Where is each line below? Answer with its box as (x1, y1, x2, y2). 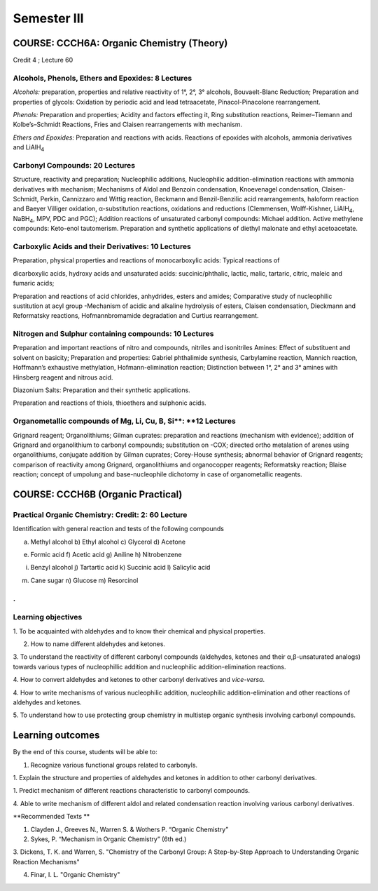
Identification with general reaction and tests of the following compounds (13, 525, 224, 533)
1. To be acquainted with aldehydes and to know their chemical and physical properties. (13, 627, 266, 635)
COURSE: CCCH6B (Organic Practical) (13, 488, 183, 500)
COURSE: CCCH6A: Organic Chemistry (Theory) (13, 37, 228, 49)
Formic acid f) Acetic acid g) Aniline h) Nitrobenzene (30, 551, 182, 559)
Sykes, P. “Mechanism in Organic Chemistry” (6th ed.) (30, 835, 187, 843)
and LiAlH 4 (13, 143, 45, 153)
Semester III (13, 11, 84, 26)
